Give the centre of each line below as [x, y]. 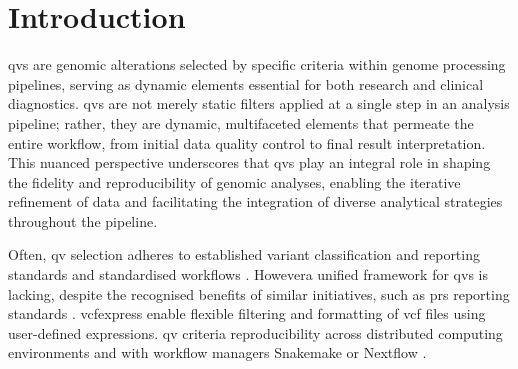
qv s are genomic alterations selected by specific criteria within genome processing [257, 64]
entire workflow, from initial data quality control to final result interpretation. [247, 142]
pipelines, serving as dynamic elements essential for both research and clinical [246, 83]
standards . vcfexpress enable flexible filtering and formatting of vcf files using [247, 313]
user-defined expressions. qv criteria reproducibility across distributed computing [255, 332]
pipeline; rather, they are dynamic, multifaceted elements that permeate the [241, 122]
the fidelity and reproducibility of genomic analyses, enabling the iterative [234, 181]
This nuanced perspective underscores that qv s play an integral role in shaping [249, 162]
